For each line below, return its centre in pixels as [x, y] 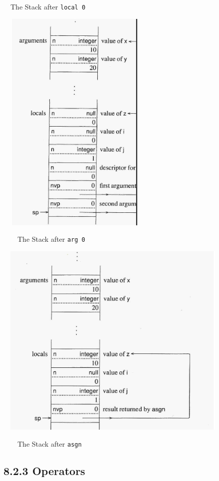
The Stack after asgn [49, 443]
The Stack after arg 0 [51, 239]
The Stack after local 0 [48, 6]
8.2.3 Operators [44, 470]
